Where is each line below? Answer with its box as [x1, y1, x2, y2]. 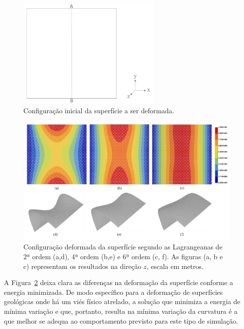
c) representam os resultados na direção [23, 261, 141, 271]
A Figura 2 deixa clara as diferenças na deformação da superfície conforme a [4, 277, 233, 288]
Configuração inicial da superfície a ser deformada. [23, 105, 174, 115]
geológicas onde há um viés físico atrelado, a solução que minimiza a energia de [4, 296, 241, 307]
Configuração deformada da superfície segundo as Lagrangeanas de [23, 242, 223, 252]
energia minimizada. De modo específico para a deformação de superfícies [4, 287, 223, 297]
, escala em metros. [147, 261, 204, 271]
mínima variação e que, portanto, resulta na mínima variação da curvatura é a [4, 306, 238, 316]
